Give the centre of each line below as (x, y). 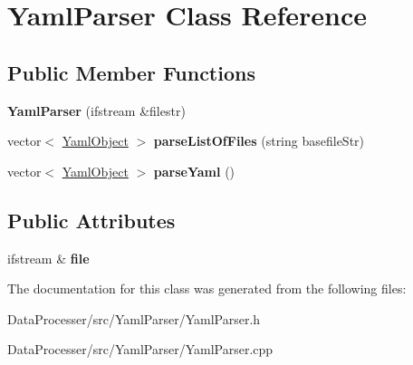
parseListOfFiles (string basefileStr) (259, 141)
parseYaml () (194, 171)
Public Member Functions (131, 72)
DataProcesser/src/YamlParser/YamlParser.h (134, 318)
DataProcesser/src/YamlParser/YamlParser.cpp (140, 349)
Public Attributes (91, 220)
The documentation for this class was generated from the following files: (207, 288)
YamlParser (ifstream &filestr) (96, 110)
